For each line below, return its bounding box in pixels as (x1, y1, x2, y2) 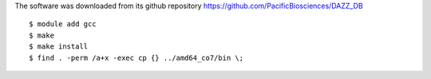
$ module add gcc (29, 20, 97, 29)
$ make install (29, 42, 89, 51)
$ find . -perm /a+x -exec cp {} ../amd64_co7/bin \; (29, 53, 243, 62)
